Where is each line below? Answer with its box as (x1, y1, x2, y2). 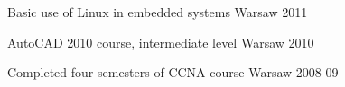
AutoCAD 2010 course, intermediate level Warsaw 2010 (7, 32, 314, 51)
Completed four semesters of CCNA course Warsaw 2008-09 (7, 63, 339, 82)
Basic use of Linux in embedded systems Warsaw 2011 (7, 3, 308, 21)
